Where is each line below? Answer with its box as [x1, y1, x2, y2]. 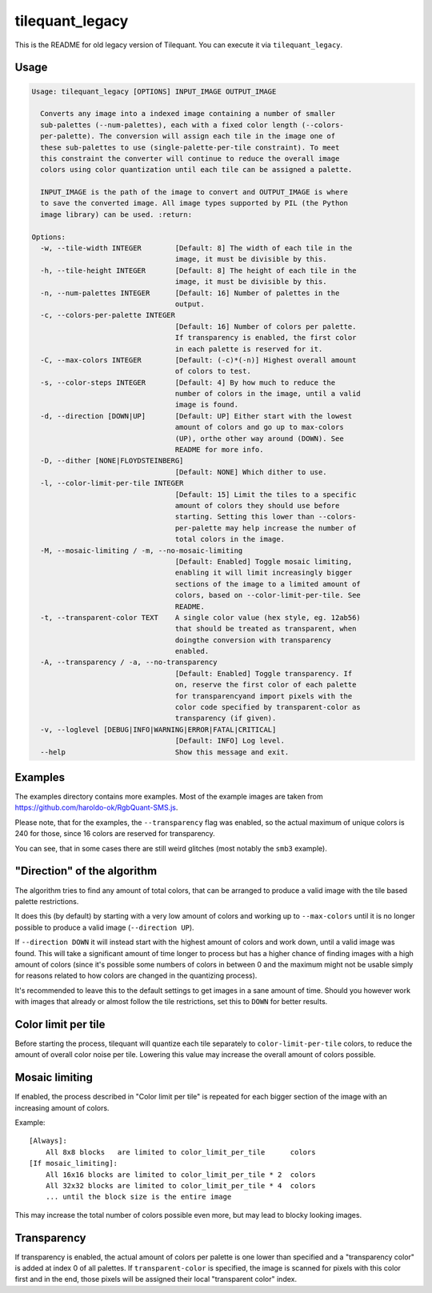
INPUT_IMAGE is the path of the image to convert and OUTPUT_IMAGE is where [40, 188, 348, 197]
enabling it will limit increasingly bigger [174, 568, 353, 578]
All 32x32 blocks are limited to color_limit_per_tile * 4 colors [45, 1181, 316, 1191]
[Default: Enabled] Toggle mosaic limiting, [174, 557, 353, 566]
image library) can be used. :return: [40, 210, 192, 219]
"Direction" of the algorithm [14, 864, 158, 878]
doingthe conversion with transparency [174, 635, 332, 644]
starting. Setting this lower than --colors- [174, 512, 357, 522]
